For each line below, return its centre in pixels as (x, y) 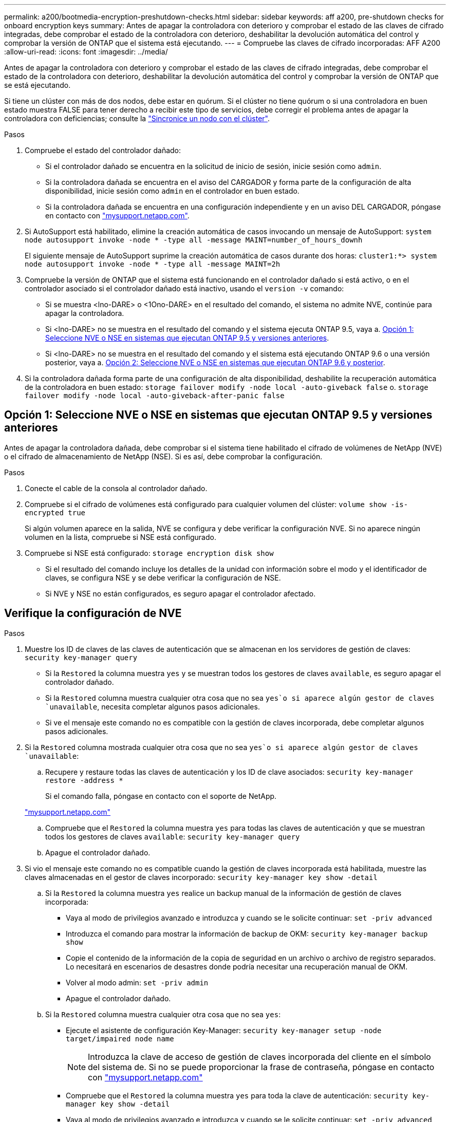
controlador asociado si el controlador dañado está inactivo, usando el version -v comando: (184, 288)
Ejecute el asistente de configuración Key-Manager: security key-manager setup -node (224, 1030)
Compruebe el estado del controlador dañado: (103, 150)
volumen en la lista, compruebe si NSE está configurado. (120, 537)
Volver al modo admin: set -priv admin (137, 982)
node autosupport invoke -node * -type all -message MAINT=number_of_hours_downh (194, 240)
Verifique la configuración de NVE (93, 613)
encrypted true (55, 512)
